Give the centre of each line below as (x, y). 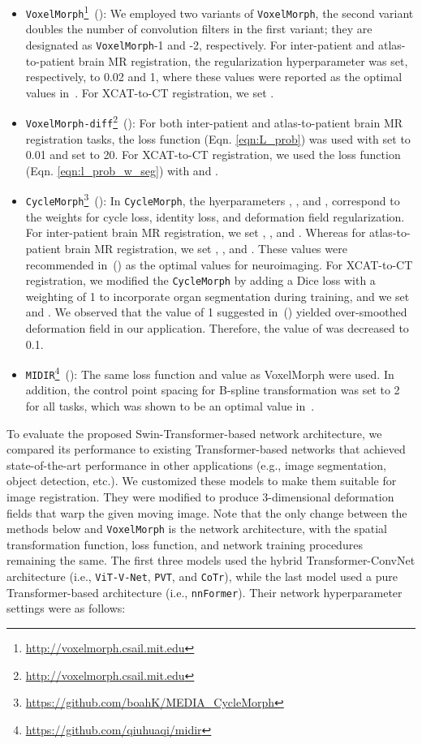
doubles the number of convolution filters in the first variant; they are (199, 29)
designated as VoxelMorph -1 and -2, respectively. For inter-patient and (200, 44)
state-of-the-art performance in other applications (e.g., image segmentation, (196, 464)
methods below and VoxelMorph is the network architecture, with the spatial (197, 529)
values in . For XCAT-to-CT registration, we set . (150, 92)
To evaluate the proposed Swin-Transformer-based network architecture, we (194, 433)
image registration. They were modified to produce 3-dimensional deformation (200, 497)
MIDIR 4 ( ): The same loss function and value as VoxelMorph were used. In (210, 373)
